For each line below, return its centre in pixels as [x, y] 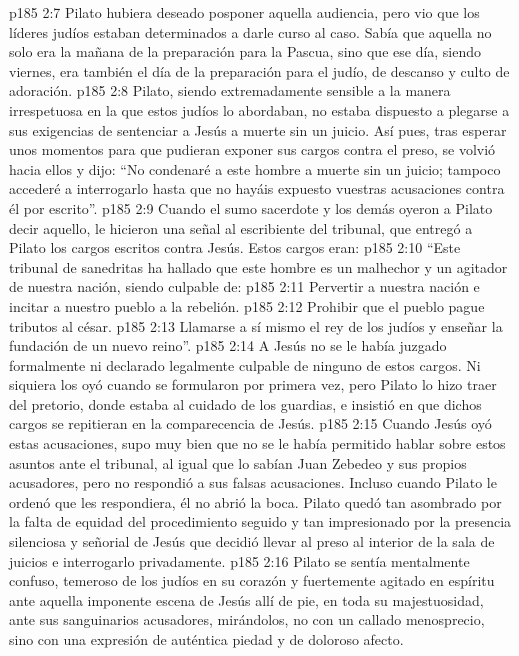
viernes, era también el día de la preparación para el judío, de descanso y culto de [259, 70]
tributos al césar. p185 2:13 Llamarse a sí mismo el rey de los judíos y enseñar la [256, 325]
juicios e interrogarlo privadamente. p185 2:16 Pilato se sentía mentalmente [239, 560]
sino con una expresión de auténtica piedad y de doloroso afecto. [206, 639]
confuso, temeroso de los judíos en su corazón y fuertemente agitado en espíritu [252, 580]
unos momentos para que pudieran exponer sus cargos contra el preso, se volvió [252, 149]
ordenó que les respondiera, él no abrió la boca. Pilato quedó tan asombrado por [255, 501]
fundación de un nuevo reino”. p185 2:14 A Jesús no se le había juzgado [228, 345]
